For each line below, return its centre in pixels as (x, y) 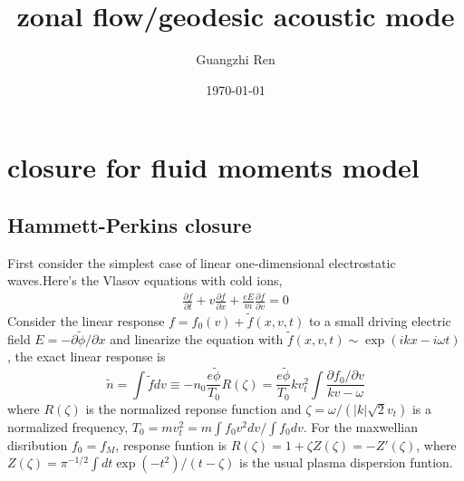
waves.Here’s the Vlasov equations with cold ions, (145, 280)
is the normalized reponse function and (193, 408)
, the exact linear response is (87, 356)
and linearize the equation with (197, 338)
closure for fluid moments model (213, 167)
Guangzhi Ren (236, 59)
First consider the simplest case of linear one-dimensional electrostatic (202, 262)
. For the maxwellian (360, 426)
